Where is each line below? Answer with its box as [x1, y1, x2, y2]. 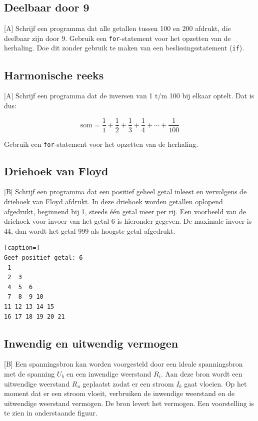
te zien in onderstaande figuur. [4, 408, 97, 418]
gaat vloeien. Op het [184, 378, 247, 389]
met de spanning [4, 368, 55, 379]
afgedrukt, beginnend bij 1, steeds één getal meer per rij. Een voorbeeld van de [4, 206, 246, 216]
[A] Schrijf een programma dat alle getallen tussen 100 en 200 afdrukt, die [4, 23, 231, 33]
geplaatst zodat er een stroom [82, 378, 174, 389]
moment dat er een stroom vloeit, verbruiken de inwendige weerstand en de [4, 388, 235, 399]
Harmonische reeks [4, 67, 104, 82]
